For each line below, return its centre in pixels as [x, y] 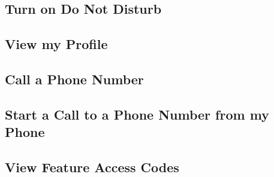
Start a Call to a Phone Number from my [137, 114]
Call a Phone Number [74, 79]
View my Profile [56, 44]
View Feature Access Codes [92, 167]
